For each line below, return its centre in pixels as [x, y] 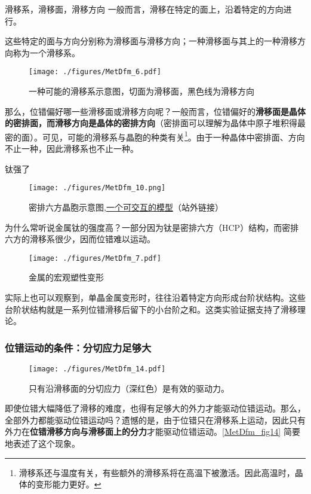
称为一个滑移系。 [46, 52]
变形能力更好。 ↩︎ [68, 484]
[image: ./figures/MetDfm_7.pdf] [95, 258]
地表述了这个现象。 [42, 443]
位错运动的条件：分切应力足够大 [78, 347]
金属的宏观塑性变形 [66, 277]
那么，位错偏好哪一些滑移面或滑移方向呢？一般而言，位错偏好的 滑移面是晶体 [155, 111]
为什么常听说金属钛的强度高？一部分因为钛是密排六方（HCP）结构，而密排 [152, 227]
